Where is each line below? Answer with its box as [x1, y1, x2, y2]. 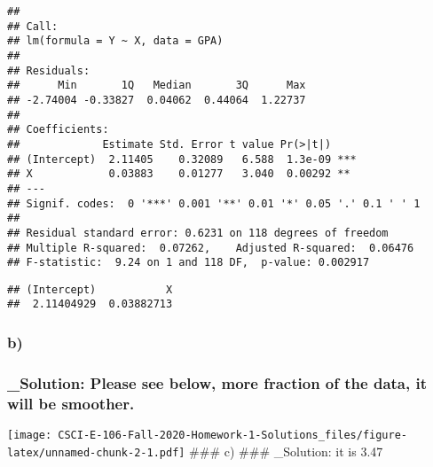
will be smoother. [7, 392, 135, 414]
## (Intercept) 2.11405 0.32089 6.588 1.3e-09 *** [7, 152, 357, 166]
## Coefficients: [7, 123, 109, 136]
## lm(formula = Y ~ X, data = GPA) [7, 35, 224, 48]
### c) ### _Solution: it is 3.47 [189, 441, 383, 460]
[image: [7, 429, 52, 442]
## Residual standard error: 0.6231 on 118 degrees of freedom [7, 226, 389, 239]
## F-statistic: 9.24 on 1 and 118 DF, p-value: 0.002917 [7, 256, 370, 269]
